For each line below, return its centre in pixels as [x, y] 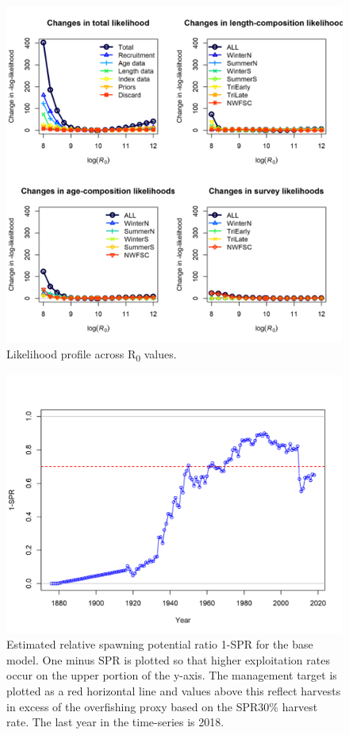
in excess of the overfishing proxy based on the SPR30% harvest [162, 706]
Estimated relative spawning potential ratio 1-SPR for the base [160, 644]
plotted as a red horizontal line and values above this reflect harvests [174, 690]
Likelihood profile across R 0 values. [92, 354]
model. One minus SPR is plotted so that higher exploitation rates [168, 659]
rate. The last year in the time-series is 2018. [115, 722]
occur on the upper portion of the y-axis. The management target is [172, 675]
